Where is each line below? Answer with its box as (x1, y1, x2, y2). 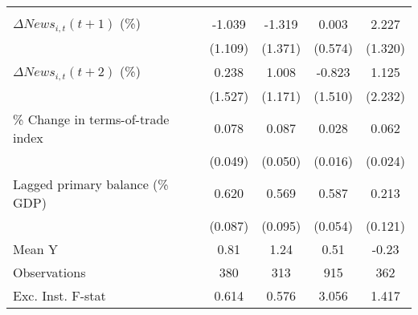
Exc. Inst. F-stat (13, 285, 106, 305)
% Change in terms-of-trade (13, 109, 170, 128)
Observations (13, 262, 86, 281)
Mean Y (13, 239, 59, 258)
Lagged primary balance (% (13, 174, 169, 193)
